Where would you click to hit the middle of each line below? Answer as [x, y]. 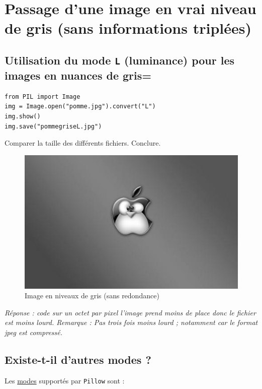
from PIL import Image [42, 96]
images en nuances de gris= [78, 75]
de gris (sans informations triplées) [128, 28]
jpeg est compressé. [34, 332]
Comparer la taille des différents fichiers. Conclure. [83, 143]
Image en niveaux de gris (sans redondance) [92, 296]
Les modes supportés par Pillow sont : [65, 380]
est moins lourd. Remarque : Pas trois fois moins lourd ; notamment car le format [131, 322]
